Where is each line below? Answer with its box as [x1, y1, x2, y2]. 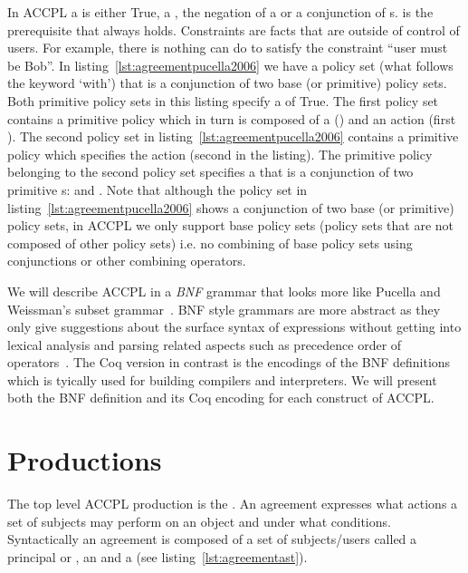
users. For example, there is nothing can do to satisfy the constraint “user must [7, 38, 448, 57]
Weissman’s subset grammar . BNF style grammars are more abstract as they [7, 299, 441, 318]
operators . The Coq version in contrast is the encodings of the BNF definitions [7, 353, 451, 372]
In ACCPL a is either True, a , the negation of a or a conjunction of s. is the [7, 3, 434, 21]
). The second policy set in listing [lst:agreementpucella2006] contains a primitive [7, 127, 459, 146]
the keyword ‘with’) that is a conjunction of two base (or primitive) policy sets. [7, 73, 447, 92]
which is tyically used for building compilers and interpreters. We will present [7, 370, 437, 389]
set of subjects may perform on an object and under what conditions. [7, 511, 391, 530]
